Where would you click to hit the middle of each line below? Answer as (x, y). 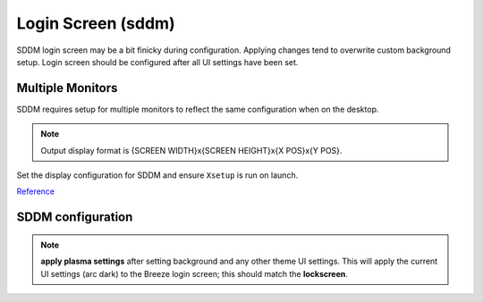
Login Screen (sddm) (96, 23)
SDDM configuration (75, 218)
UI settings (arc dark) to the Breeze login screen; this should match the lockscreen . (195, 273)
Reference (36, 191)
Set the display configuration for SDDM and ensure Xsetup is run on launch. (157, 175)
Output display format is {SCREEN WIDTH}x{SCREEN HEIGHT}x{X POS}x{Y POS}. (191, 150)
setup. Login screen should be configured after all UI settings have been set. (157, 62)
